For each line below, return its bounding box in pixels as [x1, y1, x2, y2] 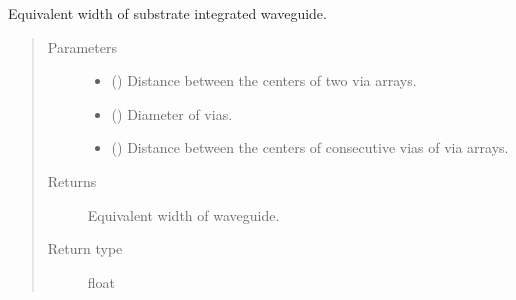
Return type [47, 238, 123, 259]
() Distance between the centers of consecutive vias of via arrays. [111, 137, 509, 158]
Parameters [47, 36, 117, 57]
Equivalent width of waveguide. [87, 204, 280, 225]
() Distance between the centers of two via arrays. [111, 70, 417, 91]
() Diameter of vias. [111, 103, 233, 124]
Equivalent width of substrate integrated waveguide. [8, 3, 327, 23]
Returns [47, 170, 97, 191]
